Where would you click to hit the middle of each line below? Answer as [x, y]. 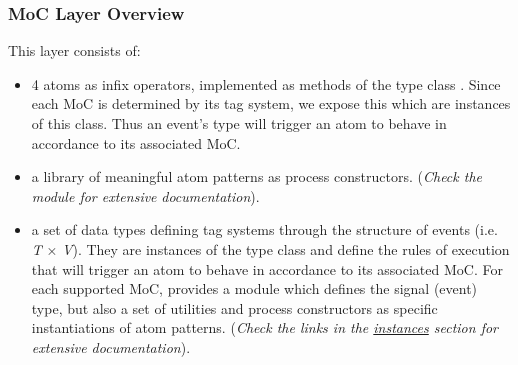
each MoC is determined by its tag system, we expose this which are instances [271, 103]
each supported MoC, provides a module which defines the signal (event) [254, 288]
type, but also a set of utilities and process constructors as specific [234, 307]
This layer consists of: [74, 50]
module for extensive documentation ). [145, 195]
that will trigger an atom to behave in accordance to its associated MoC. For [267, 268]
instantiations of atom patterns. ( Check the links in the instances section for [265, 327]
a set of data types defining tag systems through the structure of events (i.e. [264, 229]
